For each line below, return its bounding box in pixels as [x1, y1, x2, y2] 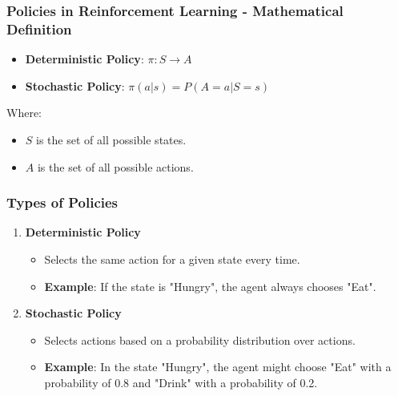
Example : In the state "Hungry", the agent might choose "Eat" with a [44, 358, 392, 375]
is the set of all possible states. [36, 131, 187, 147]
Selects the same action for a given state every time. [44, 250, 300, 267]
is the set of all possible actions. [37, 158, 194, 175]
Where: [6, 104, 42, 121]
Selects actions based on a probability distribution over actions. [44, 331, 356, 348]
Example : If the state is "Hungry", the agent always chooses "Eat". [44, 277, 376, 294]
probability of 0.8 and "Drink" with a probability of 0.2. [44, 374, 318, 390]
